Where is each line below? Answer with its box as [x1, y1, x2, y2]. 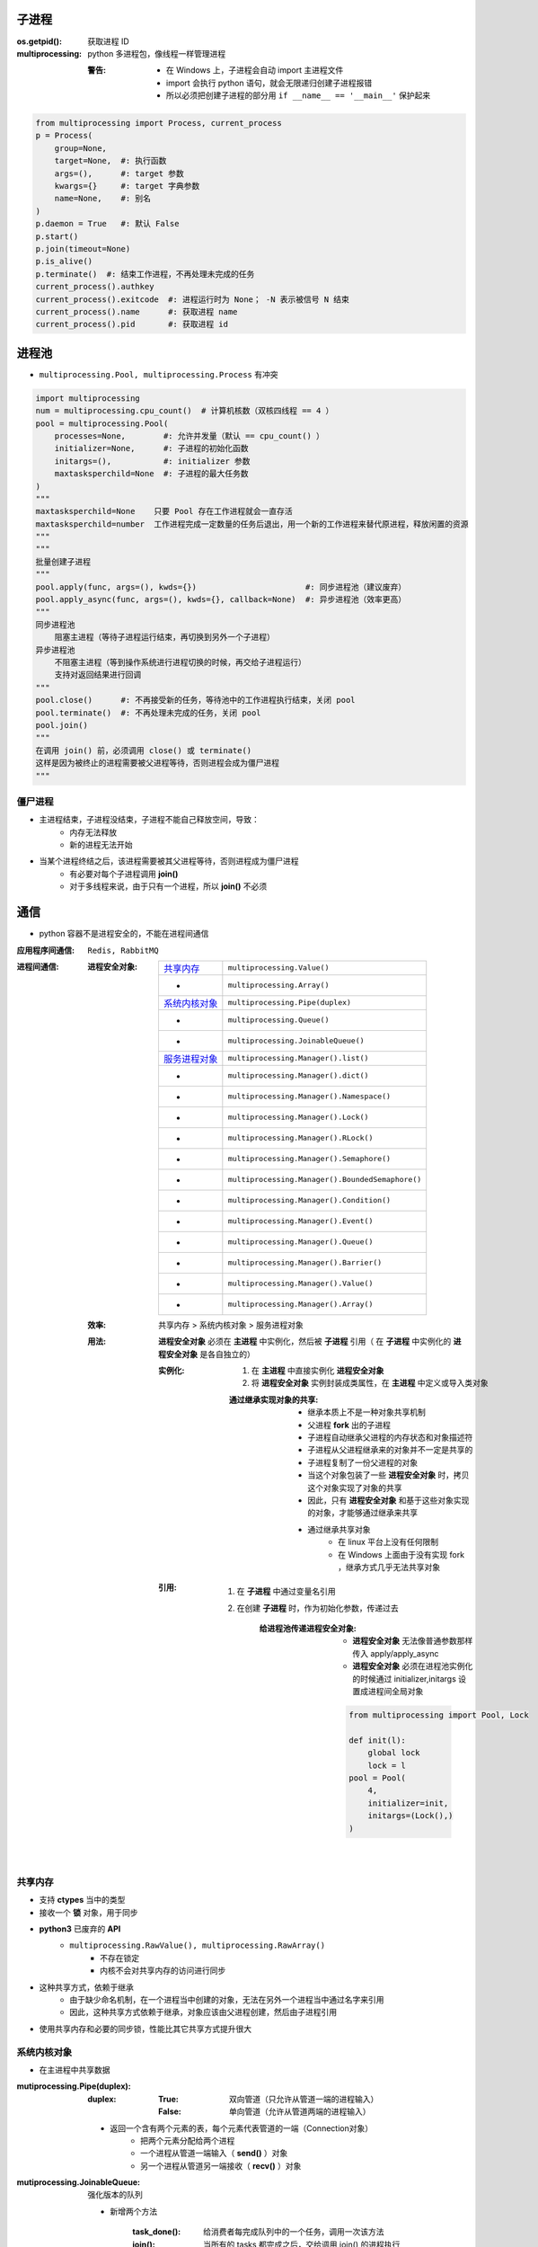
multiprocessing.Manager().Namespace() [227, 1092, 391, 1101]
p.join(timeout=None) [35, 244, 131, 253]
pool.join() [35, 720, 89, 730]
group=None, [54, 143, 108, 153]
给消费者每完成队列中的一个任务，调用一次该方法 [203, 2226, 384, 2237]
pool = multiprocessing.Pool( [35, 418, 169, 429]
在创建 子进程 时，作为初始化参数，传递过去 [236, 1603, 399, 1613]
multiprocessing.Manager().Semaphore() [227, 1154, 391, 1164]
